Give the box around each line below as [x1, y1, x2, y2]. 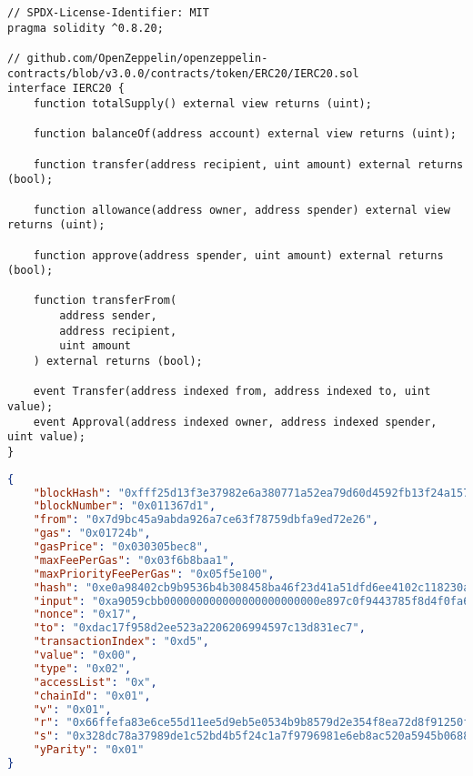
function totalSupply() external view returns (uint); [33, 96, 372, 110]
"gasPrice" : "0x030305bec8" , [33, 540, 209, 554]
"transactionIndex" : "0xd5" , [33, 635, 209, 649]
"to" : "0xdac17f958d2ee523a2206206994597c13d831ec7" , [33, 621, 366, 635]
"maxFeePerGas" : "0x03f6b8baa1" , [33, 553, 236, 567]
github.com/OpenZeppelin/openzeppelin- [26, 51, 268, 65]
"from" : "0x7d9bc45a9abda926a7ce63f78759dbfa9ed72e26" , [33, 513, 379, 527]
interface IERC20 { [7, 82, 125, 96]
